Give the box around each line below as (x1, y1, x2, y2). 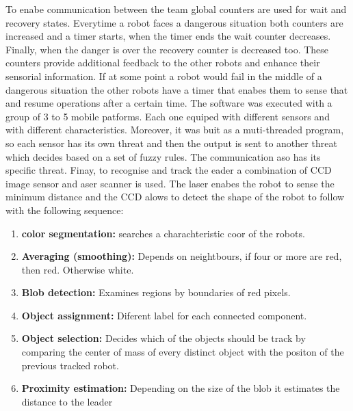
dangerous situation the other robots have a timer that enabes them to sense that (5, 82, 348, 96)
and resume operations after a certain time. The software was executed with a (5, 96, 332, 110)
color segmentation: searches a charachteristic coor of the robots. (21, 226, 305, 240)
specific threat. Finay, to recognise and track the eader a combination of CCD (5, 163, 332, 177)
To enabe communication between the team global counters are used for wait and (5, 2, 347, 16)
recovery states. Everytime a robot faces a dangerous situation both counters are (5, 15, 343, 29)
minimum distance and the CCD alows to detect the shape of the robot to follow (5, 189, 345, 204)
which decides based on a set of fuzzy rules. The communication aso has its (5, 149, 321, 163)
